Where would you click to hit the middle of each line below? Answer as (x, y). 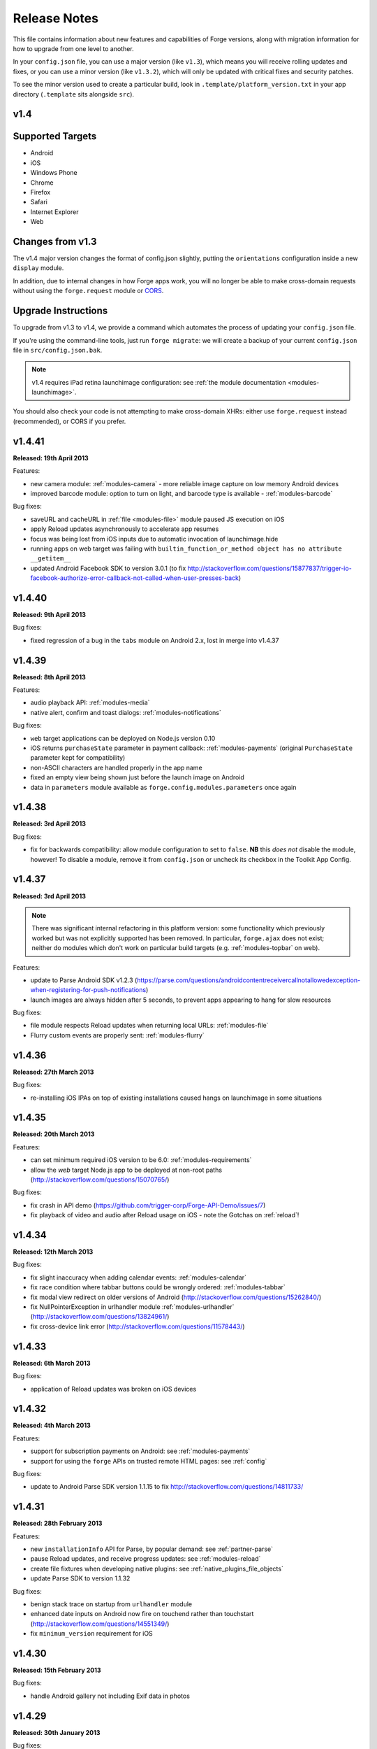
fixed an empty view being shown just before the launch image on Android (137, 777)
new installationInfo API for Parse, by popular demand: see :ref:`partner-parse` (152, 1549)
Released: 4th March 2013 (52, 1425)
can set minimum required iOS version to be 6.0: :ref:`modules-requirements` (141, 1160)
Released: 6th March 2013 (52, 1363)
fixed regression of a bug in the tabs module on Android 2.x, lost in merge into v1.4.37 (155, 640)
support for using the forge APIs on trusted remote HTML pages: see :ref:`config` (149, 1461)
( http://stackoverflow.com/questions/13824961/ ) (100, 1317)
